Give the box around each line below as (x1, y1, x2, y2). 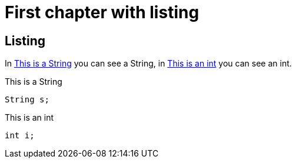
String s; (5, 95, 49, 105)
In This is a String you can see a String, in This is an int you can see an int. (5, 58, 292, 69)
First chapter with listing (5, 2, 199, 22)
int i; (5, 131, 35, 141)
